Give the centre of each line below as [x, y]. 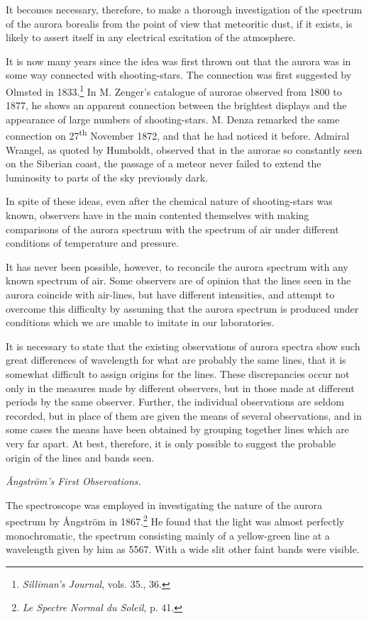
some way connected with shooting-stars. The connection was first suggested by [179, 75]
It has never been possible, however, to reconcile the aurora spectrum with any [177, 266]
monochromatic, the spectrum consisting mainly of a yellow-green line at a [168, 535]
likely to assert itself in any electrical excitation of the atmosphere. [151, 37]
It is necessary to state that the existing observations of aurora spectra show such [183, 346]
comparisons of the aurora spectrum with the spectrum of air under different [172, 229]
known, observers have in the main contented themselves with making [158, 215]
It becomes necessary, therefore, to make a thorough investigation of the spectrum [184, 9]
